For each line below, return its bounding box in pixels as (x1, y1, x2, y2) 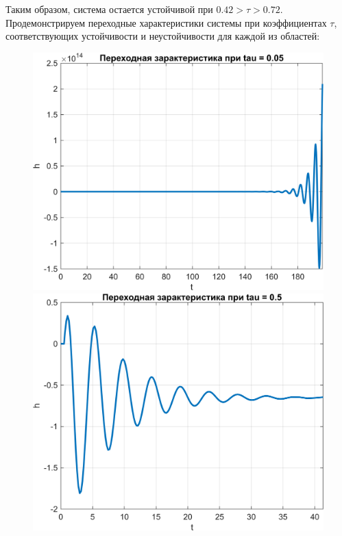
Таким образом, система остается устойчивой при (5, 2, 213, 16)
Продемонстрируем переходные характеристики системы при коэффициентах (5, 15, 327, 29)
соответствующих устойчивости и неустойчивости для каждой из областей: (5, 29, 320, 43)
